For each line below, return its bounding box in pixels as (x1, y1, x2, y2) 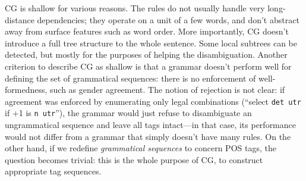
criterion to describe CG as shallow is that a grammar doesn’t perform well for (5, 60, 292, 72)
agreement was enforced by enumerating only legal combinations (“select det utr (5, 95, 301, 107)
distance (5, 13, 34, 26)
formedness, (5, 83, 48, 96)
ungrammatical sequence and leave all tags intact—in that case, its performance (5, 118, 296, 131)
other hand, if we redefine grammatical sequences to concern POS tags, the (5, 142, 276, 154)
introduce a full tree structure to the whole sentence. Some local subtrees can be (5, 36, 298, 49)
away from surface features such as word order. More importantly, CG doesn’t (5, 25, 289, 38)
